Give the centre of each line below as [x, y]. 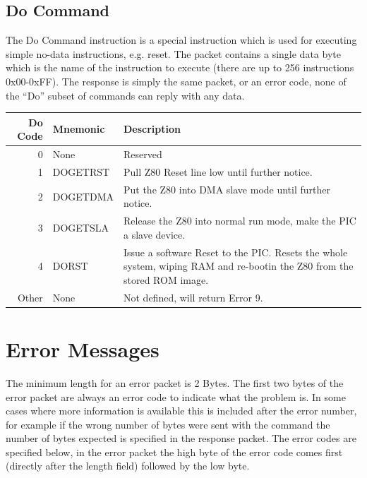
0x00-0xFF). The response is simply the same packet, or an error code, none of [176, 81]
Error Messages [83, 348]
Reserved [143, 154]
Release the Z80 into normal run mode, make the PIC [240, 221]
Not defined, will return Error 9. [193, 297]
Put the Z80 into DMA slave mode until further [227, 189]
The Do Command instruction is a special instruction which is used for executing [181, 40]
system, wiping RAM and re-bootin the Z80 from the [239, 266]
